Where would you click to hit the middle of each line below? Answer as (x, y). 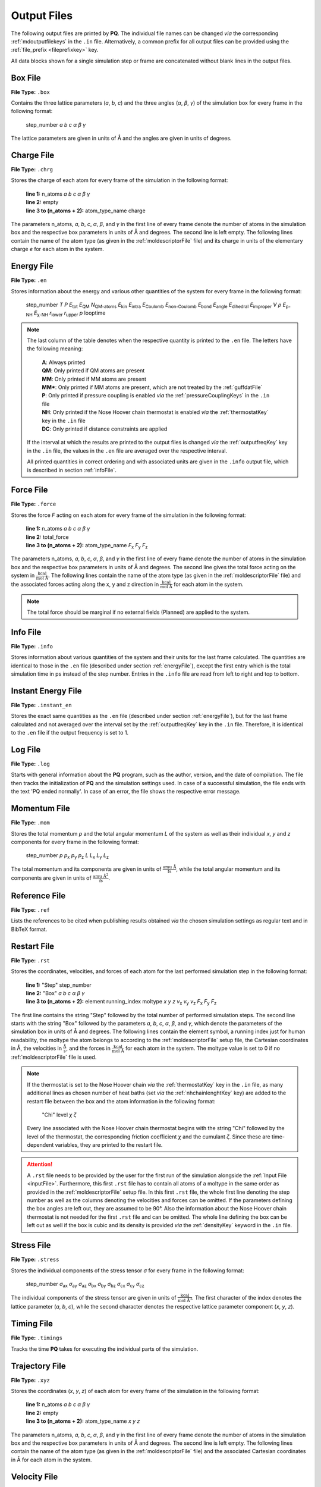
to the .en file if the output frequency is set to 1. (70, 733)
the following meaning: (55, 349)
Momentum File (41, 809)
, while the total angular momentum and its (228, 869)
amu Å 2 (100, 876)
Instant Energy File (46, 691)
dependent (40, 1145)
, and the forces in (89, 1048)
